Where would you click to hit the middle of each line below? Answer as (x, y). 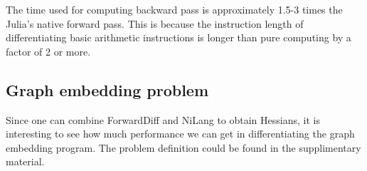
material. (25, 161)
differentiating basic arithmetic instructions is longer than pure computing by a (179, 37)
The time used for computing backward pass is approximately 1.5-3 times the (174, 9)
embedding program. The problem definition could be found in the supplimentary (183, 147)
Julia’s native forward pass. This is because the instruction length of (155, 23)
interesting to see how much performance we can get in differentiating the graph (180, 134)
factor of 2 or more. (48, 51)
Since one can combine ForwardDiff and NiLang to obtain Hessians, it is (163, 119)
